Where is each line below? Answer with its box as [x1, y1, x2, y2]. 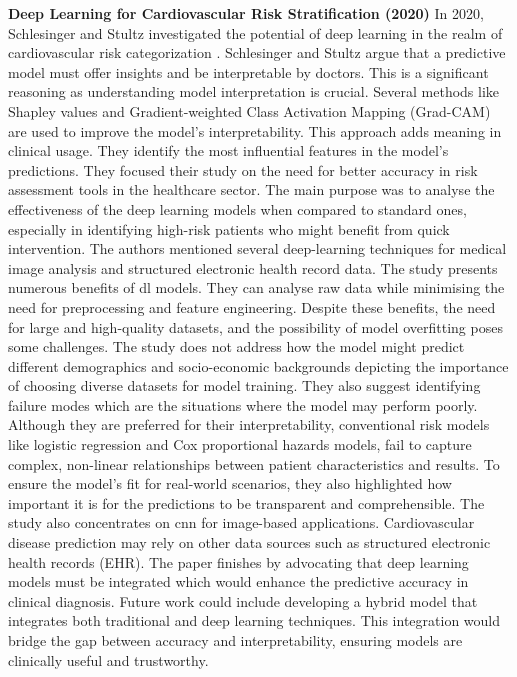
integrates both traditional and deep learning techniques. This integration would [8, 610, 500, 631]
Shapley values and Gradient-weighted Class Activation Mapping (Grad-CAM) [8, 100, 491, 121]
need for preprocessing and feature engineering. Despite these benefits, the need [8, 296, 496, 317]
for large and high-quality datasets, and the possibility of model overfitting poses [8, 316, 503, 337]
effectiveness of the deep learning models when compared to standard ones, [8, 198, 467, 219]
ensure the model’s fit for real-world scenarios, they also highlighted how [8, 473, 452, 494]
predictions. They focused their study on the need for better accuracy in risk [8, 159, 478, 180]
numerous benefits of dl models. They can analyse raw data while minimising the [8, 277, 505, 298]
